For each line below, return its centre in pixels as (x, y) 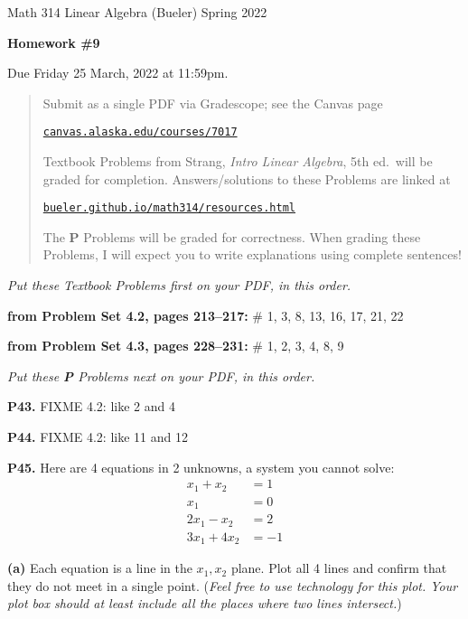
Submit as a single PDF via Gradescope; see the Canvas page (213, 103)
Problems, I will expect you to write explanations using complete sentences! (252, 254)
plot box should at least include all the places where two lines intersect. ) (205, 603)
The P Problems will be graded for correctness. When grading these (232, 236)
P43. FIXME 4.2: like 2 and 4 (91, 406)
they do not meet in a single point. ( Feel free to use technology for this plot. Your (233, 585)
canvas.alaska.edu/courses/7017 (140, 132)
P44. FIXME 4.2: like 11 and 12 (98, 437)
